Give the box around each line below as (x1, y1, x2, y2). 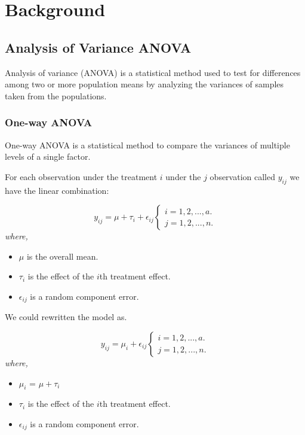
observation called (210, 170, 275, 182)
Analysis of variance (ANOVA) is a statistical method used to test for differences (5, 66, 301, 78)
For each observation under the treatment (5, 170, 158, 182)
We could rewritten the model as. (5, 311, 127, 323)
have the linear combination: (5, 184, 109, 196)
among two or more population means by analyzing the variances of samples (5, 78, 284, 90)
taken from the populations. (5, 89, 107, 102)
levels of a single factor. (5, 150, 91, 163)
